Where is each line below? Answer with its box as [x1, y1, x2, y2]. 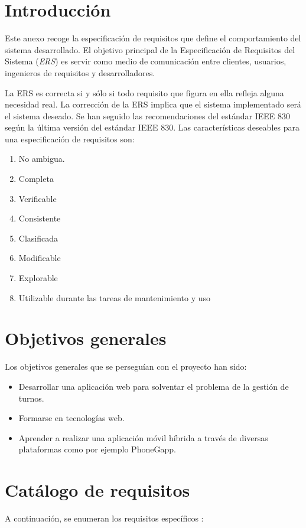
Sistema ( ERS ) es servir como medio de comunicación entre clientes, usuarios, [5, 55, 287, 67]
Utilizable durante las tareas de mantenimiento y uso [18, 291, 211, 304]
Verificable [18, 192, 57, 204]
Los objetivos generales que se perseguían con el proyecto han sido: [5, 360, 247, 373]
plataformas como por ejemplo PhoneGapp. [18, 443, 176, 455]
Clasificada [18, 232, 58, 244]
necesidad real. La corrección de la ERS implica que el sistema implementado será [5, 98, 301, 110]
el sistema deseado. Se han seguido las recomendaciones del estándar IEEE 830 [5, 109, 290, 122]
